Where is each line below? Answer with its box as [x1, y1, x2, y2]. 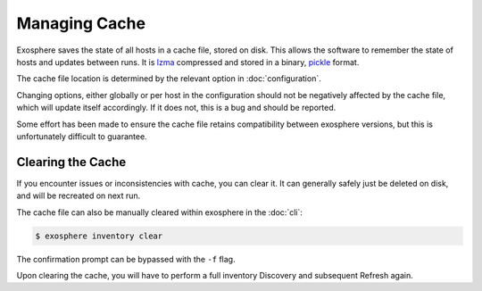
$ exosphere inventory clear [35, 230, 163, 241]
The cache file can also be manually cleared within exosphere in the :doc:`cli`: [16, 206, 303, 218]
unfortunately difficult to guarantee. [16, 130, 147, 142]
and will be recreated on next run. [16, 190, 141, 201]
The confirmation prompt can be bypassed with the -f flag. [16, 254, 236, 264]
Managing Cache [16, 13, 146, 33]
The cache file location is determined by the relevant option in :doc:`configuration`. [16, 73, 321, 84]
